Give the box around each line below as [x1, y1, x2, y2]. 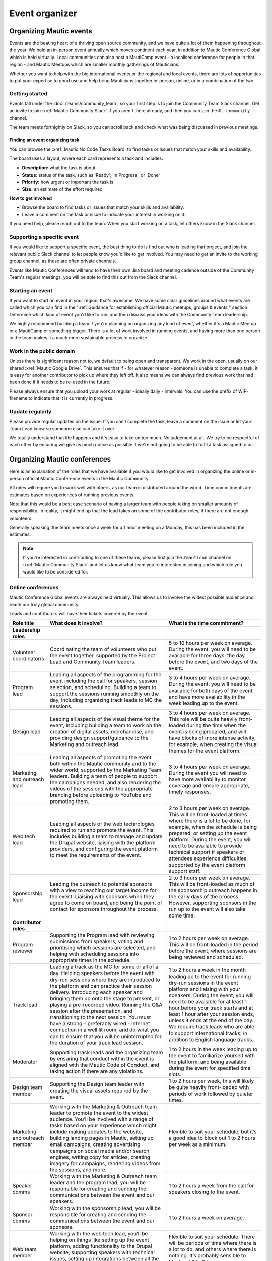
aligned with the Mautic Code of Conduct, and [49, 1062, 160, 1069]
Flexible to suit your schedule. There [169, 1233, 255, 1240]
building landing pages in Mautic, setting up [49, 1135, 154, 1142]
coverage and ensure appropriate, [169, 782, 250, 789]
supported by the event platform [169, 862, 245, 869]
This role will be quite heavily [169, 716, 238, 723]
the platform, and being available [169, 1058, 247, 1065]
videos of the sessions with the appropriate [49, 785, 153, 792]
